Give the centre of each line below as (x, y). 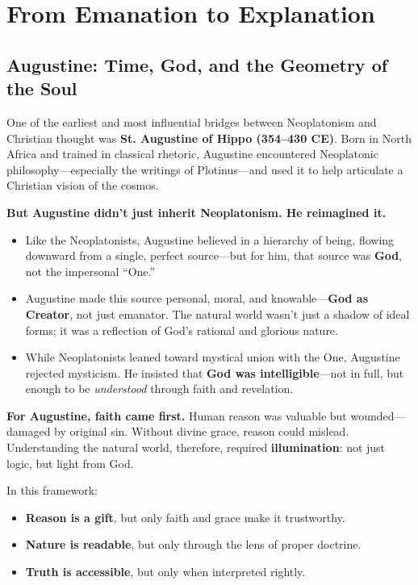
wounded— (378, 415)
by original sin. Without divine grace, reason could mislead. (202, 431)
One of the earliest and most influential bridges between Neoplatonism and (192, 121)
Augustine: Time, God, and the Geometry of (197, 64)
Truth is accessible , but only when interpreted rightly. (165, 572)
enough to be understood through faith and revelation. (159, 389)
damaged (29, 431)
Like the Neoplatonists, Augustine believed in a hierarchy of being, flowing (210, 239)
